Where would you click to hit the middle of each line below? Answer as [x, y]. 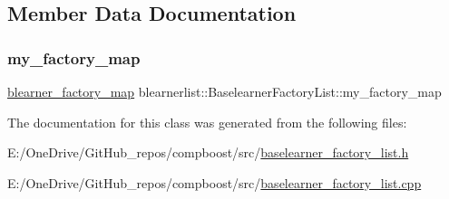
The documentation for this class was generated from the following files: [207, 122]
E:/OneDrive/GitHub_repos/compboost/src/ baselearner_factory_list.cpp [215, 182]
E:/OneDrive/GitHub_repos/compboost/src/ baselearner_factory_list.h [208, 152]
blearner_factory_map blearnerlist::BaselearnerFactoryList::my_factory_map [224, 91]
